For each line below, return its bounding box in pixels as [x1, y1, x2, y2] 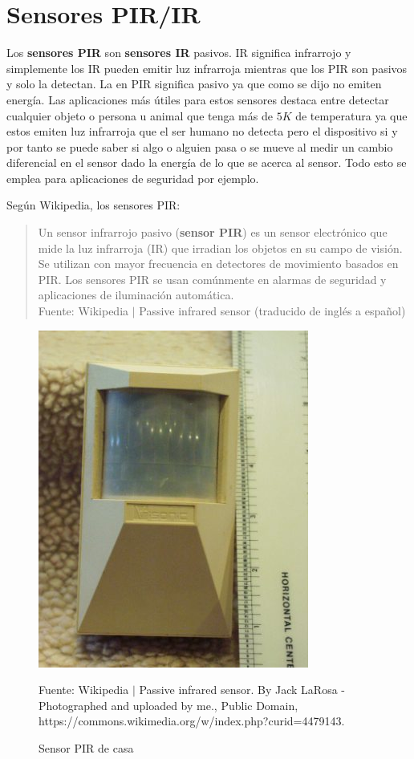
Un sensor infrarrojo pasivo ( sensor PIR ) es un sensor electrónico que [38, 224, 388, 241]
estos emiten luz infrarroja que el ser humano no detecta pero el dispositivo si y [6, 123, 398, 140]
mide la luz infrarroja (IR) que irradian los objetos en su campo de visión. [38, 239, 403, 256]
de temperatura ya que [295, 107, 408, 124]
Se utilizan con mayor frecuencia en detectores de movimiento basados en [38, 255, 399, 272]
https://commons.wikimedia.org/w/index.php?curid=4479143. [39, 712, 345, 729]
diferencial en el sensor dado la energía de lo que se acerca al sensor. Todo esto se [6, 154, 407, 171]
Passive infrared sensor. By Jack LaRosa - [139, 681, 346, 698]
